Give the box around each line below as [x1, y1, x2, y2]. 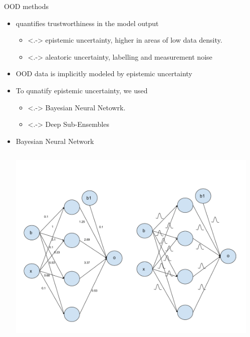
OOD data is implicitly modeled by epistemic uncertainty [16, 68, 192, 79]
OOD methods [4, 1, 49, 11]
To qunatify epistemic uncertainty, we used [16, 85, 148, 95]
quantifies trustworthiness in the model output [16, 18, 159, 28]
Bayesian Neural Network [16, 135, 94, 146]
